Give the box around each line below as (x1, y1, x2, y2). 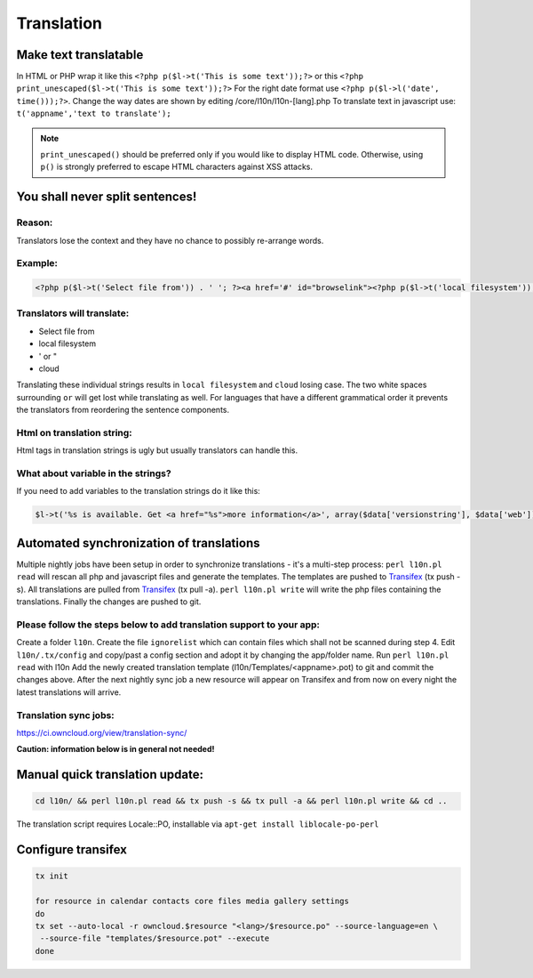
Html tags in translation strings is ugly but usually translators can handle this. (16, 445, 298, 456)
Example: (16, 257, 58, 270)
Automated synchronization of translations (16, 535, 260, 551)
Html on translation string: (16, 426, 132, 439)
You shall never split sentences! (16, 190, 197, 205)
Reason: (16, 216, 53, 229)
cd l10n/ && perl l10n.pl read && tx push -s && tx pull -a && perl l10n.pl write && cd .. (35, 796, 448, 806)
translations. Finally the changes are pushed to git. (16, 596, 202, 607)
